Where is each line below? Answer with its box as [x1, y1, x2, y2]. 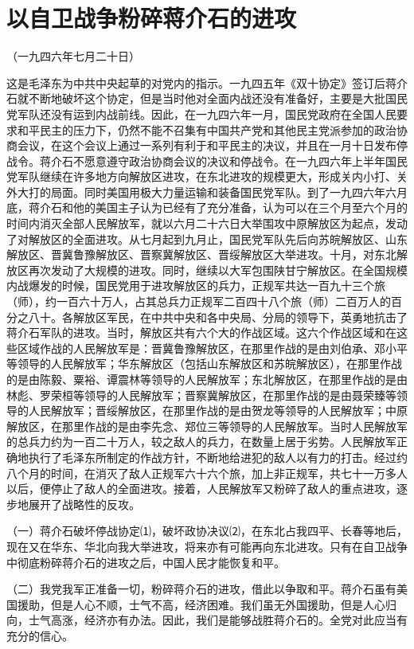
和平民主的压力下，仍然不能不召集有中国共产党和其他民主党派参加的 [17, 121, 374, 138]
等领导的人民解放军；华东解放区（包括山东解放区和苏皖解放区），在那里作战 [6, 355, 402, 372]
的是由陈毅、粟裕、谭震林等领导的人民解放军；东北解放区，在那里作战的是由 [6, 371, 408, 387]
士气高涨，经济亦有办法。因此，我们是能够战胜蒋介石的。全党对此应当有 [28, 612, 408, 628]
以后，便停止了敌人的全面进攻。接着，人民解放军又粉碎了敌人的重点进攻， [6, 480, 396, 497]
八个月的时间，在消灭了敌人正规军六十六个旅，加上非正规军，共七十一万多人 [6, 464, 408, 481]
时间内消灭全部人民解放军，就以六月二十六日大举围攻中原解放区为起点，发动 [6, 215, 408, 232]
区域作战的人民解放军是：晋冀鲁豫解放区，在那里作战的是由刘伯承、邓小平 [17, 339, 408, 356]
